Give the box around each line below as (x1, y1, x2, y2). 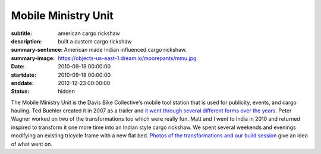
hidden (58, 88, 75, 95)
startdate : (11, 71, 37, 78)
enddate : (11, 79, 34, 86)
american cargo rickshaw (58, 30, 120, 37)
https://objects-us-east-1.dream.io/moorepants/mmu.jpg (58, 54, 197, 62)
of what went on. (11, 140, 53, 147)
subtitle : (11, 30, 33, 37)
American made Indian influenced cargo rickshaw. (64, 46, 187, 54)
